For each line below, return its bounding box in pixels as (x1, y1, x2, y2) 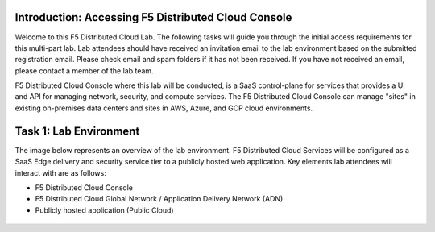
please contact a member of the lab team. (14, 65, 154, 76)
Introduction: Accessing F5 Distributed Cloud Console (14, 10, 292, 24)
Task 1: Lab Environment (14, 124, 140, 138)
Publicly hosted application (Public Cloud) (35, 205, 174, 215)
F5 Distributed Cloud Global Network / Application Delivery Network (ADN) (35, 194, 284, 204)
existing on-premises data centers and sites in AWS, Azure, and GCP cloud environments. (14, 103, 313, 113)
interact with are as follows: (14, 168, 106, 177)
